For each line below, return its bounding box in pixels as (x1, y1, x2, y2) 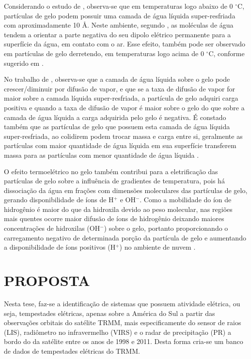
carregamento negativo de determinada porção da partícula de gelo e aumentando (4, 232, 246, 242)
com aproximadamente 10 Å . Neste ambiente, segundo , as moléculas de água (4, 20, 234, 30)
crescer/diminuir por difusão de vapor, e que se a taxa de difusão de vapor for (4, 83, 235, 93)
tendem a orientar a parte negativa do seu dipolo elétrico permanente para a (4, 29, 231, 39)
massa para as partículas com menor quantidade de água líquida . (4, 150, 199, 160)
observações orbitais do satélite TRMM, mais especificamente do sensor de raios (4, 317, 241, 328)
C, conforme (208, 48, 245, 58)
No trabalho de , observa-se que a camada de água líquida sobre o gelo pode (4, 74, 230, 84)
